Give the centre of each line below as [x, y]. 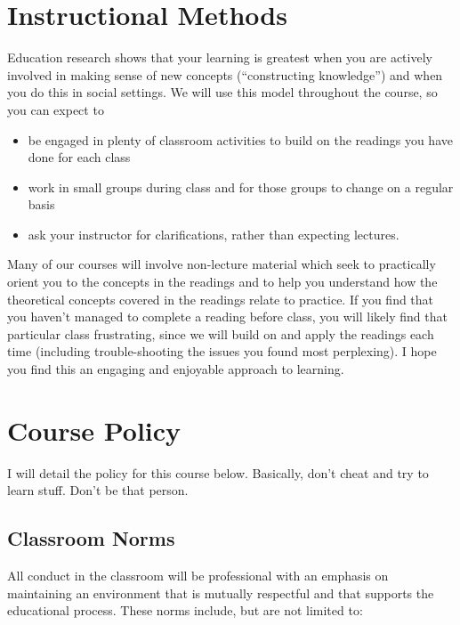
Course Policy [94, 430]
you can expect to [56, 109]
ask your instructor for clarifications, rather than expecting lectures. [214, 234]
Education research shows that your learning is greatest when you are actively [220, 57]
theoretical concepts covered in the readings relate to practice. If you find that [221, 299]
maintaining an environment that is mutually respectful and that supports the [221, 593]
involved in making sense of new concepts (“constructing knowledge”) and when [225, 74]
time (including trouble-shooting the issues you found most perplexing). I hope [222, 351]
